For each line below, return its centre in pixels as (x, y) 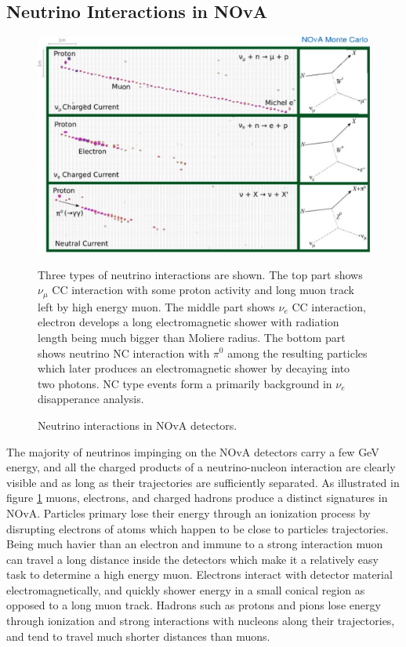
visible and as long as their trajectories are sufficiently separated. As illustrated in (203, 482)
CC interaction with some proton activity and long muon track (203, 290)
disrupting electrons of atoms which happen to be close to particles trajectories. (198, 528)
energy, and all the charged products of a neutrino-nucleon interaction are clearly (201, 467)
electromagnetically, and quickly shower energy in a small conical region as (186, 589)
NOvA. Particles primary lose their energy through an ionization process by (188, 513)
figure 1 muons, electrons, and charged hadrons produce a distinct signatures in (197, 498)
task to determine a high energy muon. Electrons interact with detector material (199, 574)
